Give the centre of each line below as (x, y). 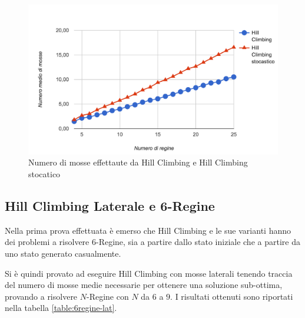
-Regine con (108, 296)
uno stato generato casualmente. (63, 253)
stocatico (44, 174)
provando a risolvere (41, 296)
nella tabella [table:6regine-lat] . (61, 308)
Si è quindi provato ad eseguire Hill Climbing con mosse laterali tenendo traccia (149, 273)
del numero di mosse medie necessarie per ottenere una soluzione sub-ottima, (144, 285)
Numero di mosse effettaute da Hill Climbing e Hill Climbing (138, 162)
